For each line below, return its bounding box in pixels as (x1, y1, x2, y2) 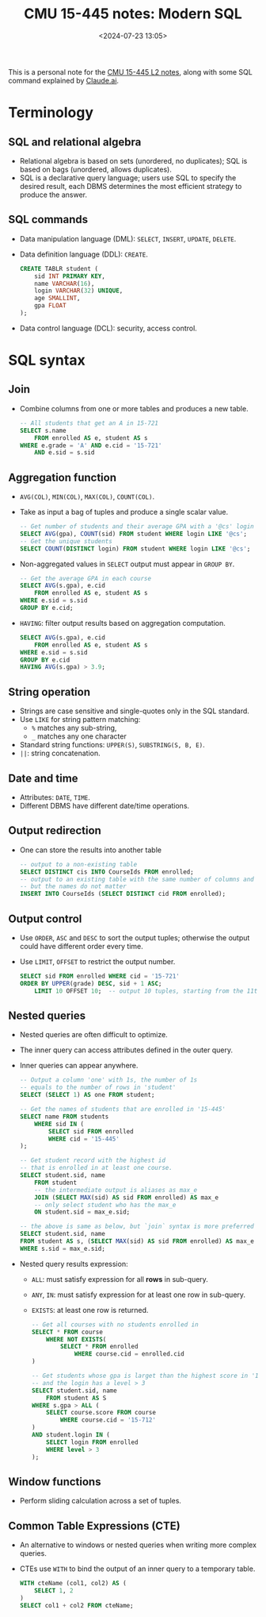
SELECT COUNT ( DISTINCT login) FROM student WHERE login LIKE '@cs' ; (19, 545, 251, 553)
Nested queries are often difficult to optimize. (19, 1030, 168, 1040)
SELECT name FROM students (19, 1113, 109, 1121)
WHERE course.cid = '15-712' (59, 1416, 157, 1424)
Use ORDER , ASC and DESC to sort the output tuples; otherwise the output (19, 932, 250, 942)
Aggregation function (8, 470, 117, 484)
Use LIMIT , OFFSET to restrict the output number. (19, 956, 176, 966)
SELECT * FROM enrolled (59, 1343, 139, 1351)
